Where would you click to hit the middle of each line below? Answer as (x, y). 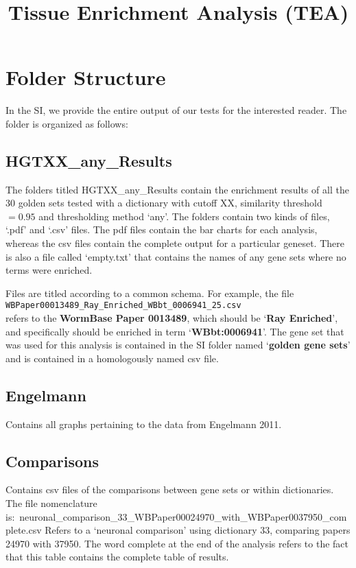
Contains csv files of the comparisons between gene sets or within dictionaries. (170, 489)
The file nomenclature (51, 503)
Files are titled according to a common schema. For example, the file (150, 293)
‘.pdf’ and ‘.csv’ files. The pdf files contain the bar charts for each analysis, (162, 229)
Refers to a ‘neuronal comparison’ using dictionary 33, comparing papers (198, 530)
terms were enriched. (49, 270)
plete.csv (24, 530)
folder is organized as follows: (67, 123)
